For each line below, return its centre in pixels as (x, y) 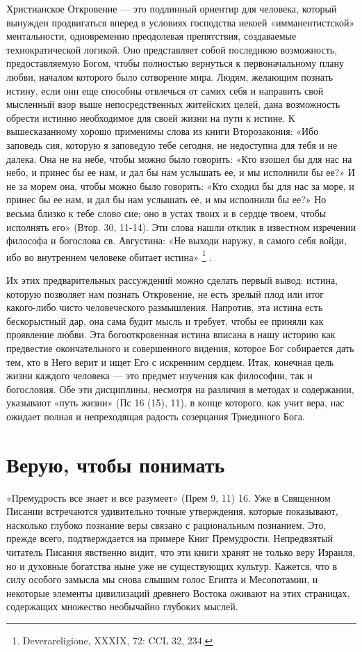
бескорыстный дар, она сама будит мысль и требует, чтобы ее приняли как (165, 320)
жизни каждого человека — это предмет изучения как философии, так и (159, 375)
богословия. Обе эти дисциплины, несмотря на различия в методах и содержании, (180, 389)
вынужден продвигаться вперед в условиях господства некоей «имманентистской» (181, 22)
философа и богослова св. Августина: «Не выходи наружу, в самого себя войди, (176, 240)
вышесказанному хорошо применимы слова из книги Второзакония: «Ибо (163, 131)
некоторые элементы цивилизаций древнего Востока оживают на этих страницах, (178, 593)
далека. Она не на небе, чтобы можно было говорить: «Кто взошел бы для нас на (179, 158)
